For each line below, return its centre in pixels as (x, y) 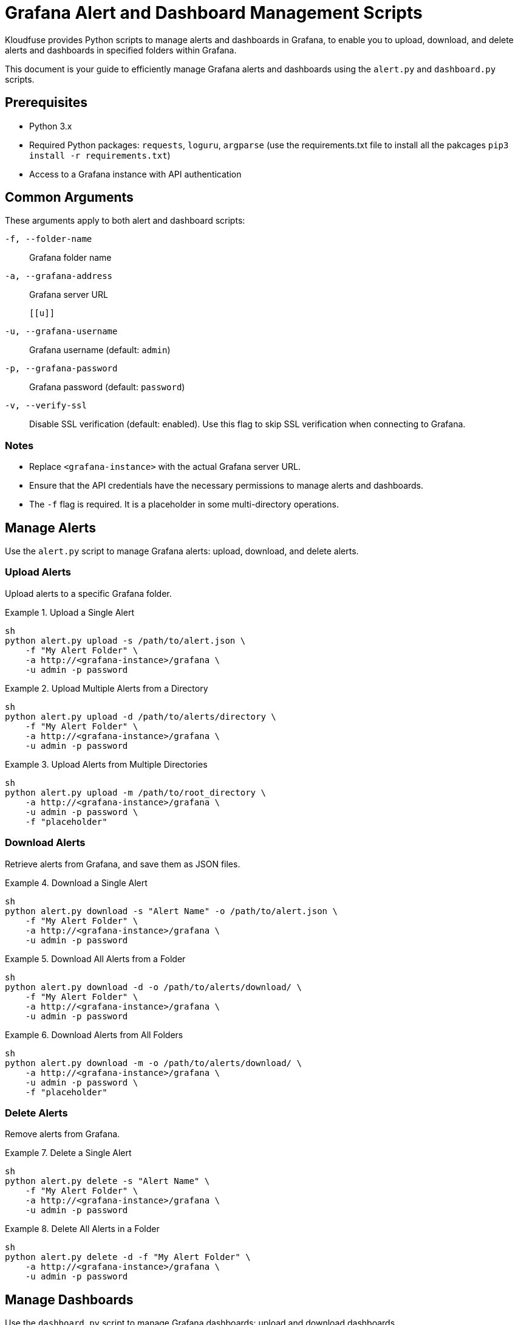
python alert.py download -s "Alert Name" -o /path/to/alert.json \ (171, 911)
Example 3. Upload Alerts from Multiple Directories (106, 764)
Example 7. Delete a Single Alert (68, 1153)
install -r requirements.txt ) (100, 155)
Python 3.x (51, 126)
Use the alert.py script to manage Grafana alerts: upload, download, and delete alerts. (182, 551)
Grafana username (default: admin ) (100, 350)
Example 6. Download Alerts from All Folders (94, 1034)
